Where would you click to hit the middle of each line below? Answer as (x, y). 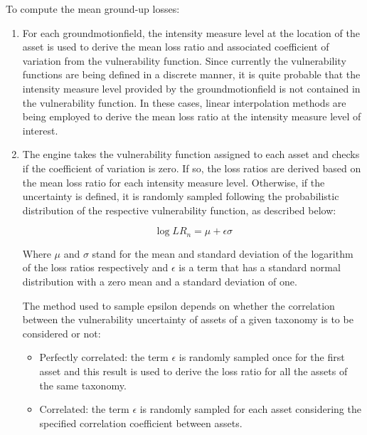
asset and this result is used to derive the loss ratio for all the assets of (193, 371)
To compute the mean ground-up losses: (93, 9)
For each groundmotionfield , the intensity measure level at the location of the (191, 32)
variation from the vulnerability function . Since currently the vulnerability (184, 60)
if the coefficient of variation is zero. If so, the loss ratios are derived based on (192, 168)
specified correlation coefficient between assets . (141, 423)
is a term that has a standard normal (260, 267)
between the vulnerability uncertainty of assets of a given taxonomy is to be (188, 319)
